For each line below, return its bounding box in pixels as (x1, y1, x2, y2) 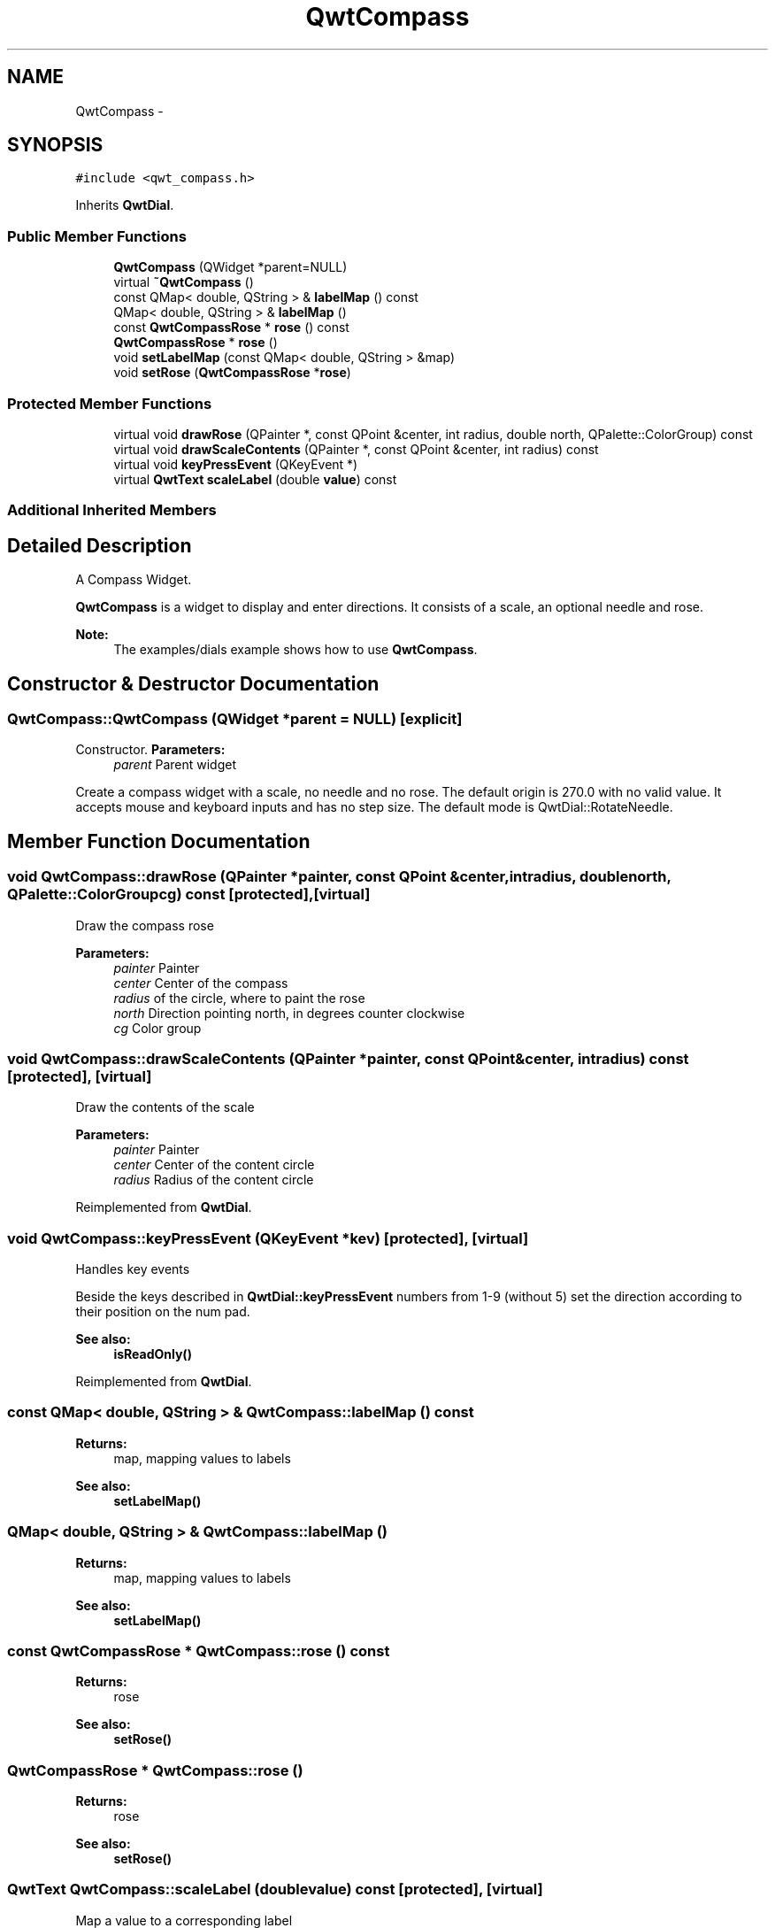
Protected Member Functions (7, 394, 212, 413)
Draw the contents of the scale (75, 1099, 255, 1115)
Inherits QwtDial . (75, 197, 174, 213)
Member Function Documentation (7, 829, 311, 852)
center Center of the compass (113, 975, 288, 991)
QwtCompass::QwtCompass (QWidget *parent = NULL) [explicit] (7, 710, 463, 728)
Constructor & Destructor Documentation (7, 672, 380, 695)
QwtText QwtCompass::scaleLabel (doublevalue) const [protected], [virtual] (7, 1880, 543, 1899)
